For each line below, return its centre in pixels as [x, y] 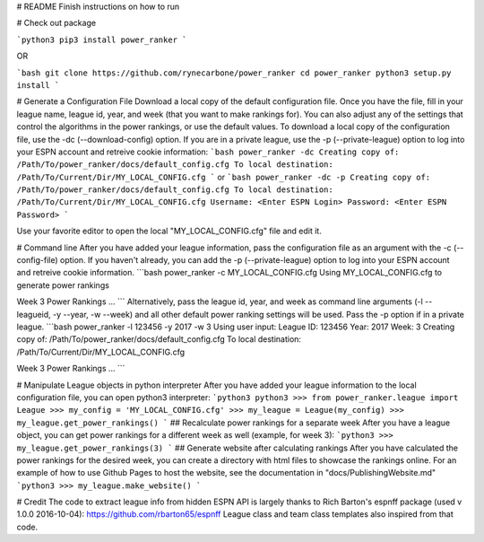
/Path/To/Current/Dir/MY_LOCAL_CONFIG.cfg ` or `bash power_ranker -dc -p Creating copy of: [224, 177]
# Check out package [56, 23]
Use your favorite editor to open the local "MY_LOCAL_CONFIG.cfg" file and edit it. [169, 231]
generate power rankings [63, 285]
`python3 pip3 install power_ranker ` [102, 39]
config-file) [37, 260]
